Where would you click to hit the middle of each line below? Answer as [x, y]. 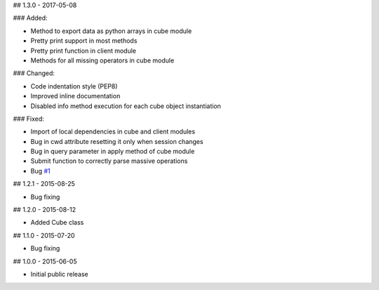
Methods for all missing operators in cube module [102, 60]
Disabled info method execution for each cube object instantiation [126, 106]
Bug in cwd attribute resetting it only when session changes [117, 141]
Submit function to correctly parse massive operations [109, 161]
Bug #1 [40, 171]
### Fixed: [29, 119]
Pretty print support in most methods [84, 41]
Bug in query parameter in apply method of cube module [113, 152]
